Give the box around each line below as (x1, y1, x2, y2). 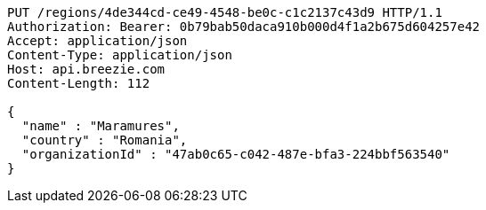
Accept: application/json (7, 34, 188, 48)
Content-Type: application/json (7, 48, 232, 62)
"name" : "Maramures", (21, 119, 180, 133)
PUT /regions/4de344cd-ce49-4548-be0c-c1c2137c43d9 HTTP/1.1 (7, 5, 442, 19)
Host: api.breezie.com (7, 62, 166, 76)
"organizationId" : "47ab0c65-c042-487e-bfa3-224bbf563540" (21, 147, 450, 161)
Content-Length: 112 (7, 76, 150, 90)
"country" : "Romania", (21, 133, 188, 147)
